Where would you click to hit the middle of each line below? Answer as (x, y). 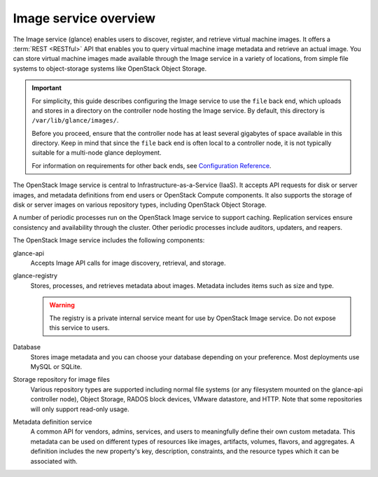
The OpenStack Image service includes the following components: (109, 240)
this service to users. (79, 327)
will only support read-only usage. (80, 409)
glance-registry (35, 276)
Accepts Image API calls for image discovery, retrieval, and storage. (128, 263)
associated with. (54, 461)
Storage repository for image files (61, 380)
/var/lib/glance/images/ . (75, 120)
